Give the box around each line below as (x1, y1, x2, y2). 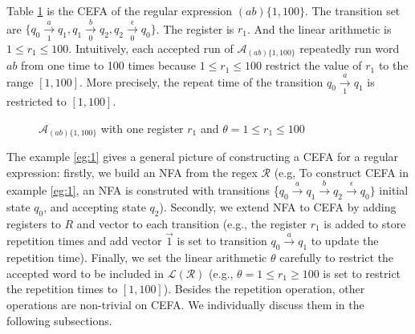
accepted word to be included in (6, 264, 165, 281)
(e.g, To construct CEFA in (274, 163, 409, 180)
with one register (100, 119, 184, 136)
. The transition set (304, 2, 401, 18)
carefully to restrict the (279, 249, 393, 266)
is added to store (323, 215, 406, 231)
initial (379, 182, 409, 199)
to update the (311, 232, 379, 249)
